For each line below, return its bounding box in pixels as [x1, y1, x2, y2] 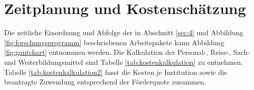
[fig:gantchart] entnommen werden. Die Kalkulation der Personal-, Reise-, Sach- [4, 47, 250, 57]
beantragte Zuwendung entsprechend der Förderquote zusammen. [4, 76, 207, 87]
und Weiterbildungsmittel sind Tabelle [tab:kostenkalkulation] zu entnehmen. [4, 56, 243, 67]
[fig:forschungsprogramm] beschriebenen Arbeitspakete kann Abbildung [4, 37, 225, 47]
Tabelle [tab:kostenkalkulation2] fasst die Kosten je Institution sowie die [4, 66, 227, 77]
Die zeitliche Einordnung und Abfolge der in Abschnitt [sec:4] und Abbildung [4, 27, 243, 38]
